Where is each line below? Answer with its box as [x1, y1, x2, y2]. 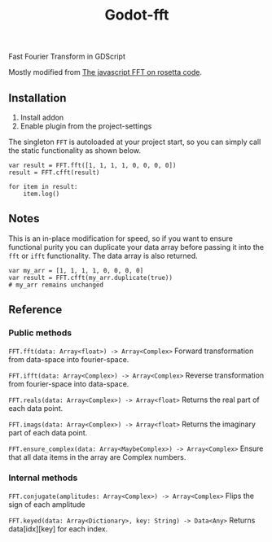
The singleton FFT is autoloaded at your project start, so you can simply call [8, 137, 261, 146]
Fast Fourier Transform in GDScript [8, 51, 126, 62]
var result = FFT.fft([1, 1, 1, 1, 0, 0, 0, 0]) [8, 161, 177, 169]
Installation [8, 91, 67, 105]
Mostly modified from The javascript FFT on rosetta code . [8, 68, 202, 77]
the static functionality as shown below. [8, 146, 141, 155]
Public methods [8, 327, 72, 339]
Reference [8, 303, 63, 317]
